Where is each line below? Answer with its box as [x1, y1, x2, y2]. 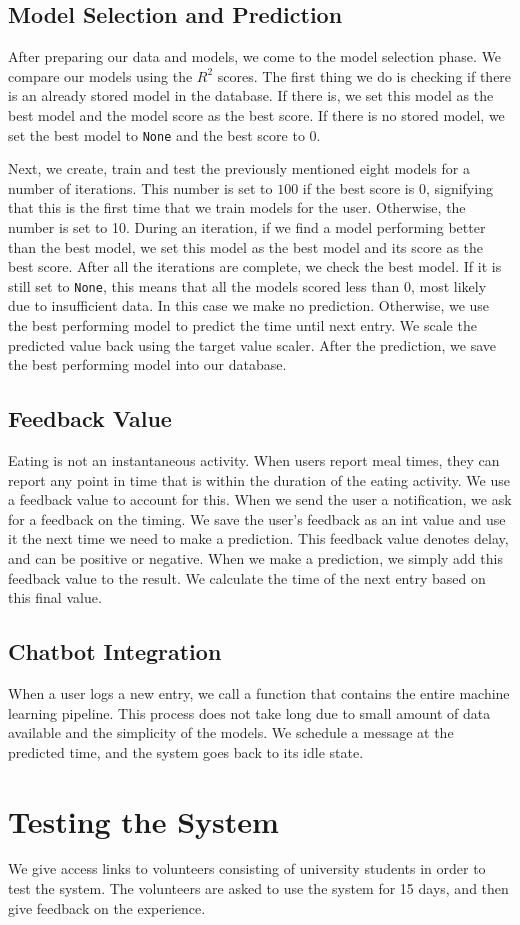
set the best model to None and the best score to [8, 124, 305, 145]
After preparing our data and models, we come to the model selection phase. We [8, 46, 502, 67]
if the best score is [302, 177, 415, 198]
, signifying [425, 177, 493, 198]
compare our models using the [8, 65, 193, 86]
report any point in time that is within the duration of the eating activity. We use [8, 469, 510, 490]
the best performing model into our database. [8, 354, 287, 375]
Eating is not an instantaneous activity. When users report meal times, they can [8, 450, 500, 471]
